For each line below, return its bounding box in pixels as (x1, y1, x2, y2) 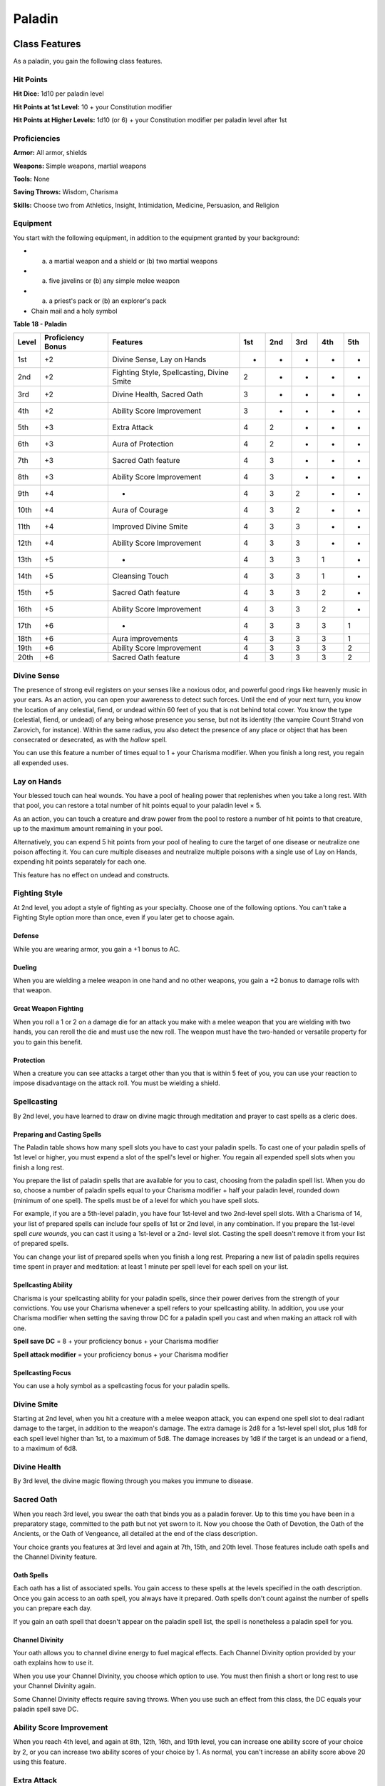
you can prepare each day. (13, 1604, 92, 1612)
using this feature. (13, 1757, 67, 1766)
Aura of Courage (111, 505, 168, 515)
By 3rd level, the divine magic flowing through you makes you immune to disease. (13, 1477, 253, 1485)
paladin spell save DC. (13, 1705, 78, 1713)
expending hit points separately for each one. (13, 857, 147, 866)
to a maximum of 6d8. (13, 1444, 78, 1453)
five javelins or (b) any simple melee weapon (48, 276, 180, 285)
